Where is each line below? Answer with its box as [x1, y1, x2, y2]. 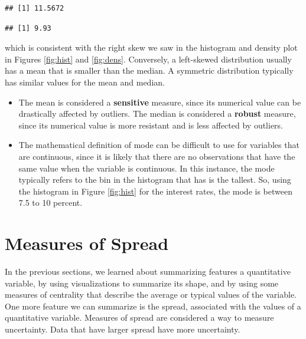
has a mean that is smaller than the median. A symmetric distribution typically [5, 64, 294, 77]
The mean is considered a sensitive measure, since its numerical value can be [18, 96, 301, 108]
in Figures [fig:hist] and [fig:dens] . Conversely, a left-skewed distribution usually [5, 52, 292, 65]
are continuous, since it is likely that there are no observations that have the [18, 150, 295, 162]
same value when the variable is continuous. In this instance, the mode [18, 162, 275, 174]
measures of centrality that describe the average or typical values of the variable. [5, 288, 297, 301]
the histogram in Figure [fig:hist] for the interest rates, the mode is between [18, 185, 292, 197]
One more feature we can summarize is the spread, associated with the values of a [5, 299, 301, 312]
